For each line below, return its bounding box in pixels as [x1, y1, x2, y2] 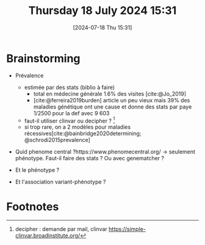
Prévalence [15, 71, 44, 79]
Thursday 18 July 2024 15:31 [28, 4, 177, 18]
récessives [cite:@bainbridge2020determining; [24, 130, 142, 137]
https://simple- [109, 225, 146, 233]
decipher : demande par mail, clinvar [15, 225, 108, 233]
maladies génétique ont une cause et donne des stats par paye [33, 103, 192, 110]
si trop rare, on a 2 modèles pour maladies [24, 123, 131, 131]
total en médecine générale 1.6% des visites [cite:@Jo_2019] [33, 90, 187, 98]
